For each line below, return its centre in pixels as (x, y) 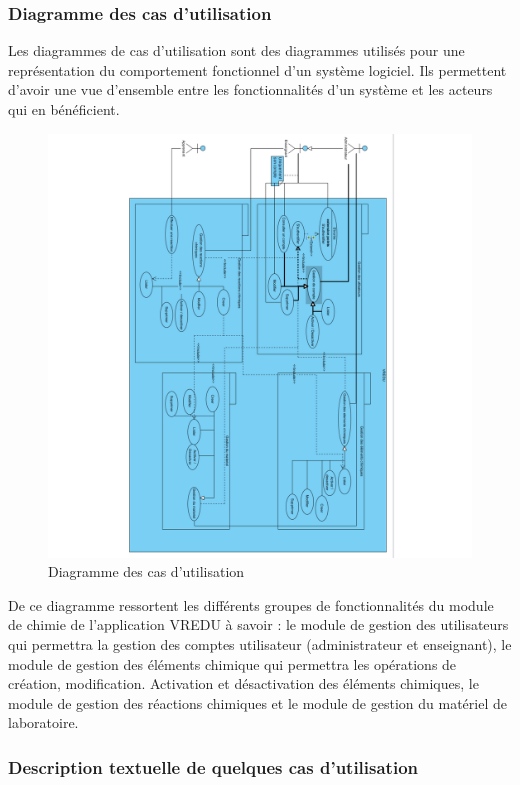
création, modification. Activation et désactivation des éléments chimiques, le (243, 683)
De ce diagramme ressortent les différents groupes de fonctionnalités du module (251, 604)
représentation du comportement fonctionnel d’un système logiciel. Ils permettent (257, 69)
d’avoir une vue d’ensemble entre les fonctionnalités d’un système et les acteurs (250, 89)
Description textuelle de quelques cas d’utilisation (213, 766)
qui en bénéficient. (64, 109)
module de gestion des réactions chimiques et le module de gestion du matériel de (257, 702)
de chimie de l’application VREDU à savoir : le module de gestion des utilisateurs (258, 624)
